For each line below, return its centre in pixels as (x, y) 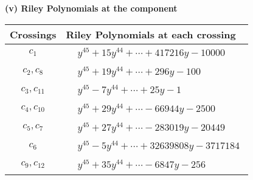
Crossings (33, 34)
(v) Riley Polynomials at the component (91, 8)
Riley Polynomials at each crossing (151, 34)
